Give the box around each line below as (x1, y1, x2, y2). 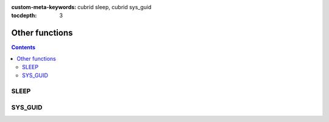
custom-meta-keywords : (11, 4, 77, 10)
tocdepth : (11, 12, 37, 19)
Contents (11, 44, 36, 51)
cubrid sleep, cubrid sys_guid (77, 4, 152, 10)
